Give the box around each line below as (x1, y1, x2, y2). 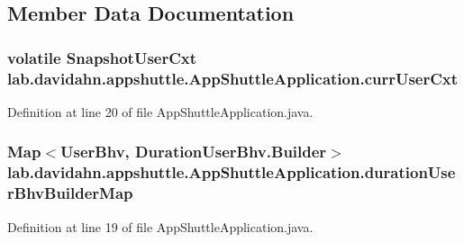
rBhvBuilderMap (7, 182, 133, 204)
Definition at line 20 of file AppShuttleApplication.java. (7, 102, 314, 121)
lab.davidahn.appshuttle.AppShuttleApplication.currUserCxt (7, 67, 459, 89)
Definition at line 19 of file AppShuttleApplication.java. (7, 217, 314, 236)
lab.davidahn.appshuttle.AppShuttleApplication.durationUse (7, 161, 456, 184)
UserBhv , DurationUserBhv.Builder (60, 140, 327, 163)
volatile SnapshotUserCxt (7, 46, 197, 68)
